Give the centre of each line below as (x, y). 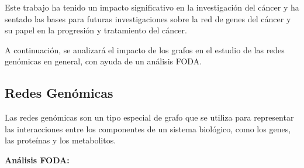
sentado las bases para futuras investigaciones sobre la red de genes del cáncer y (148, 18)
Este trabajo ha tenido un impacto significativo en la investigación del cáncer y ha (152, 7)
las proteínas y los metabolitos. (61, 140)
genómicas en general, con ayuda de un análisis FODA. (103, 61)
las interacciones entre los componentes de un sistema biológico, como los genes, (148, 128)
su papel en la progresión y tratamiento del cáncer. (96, 30)
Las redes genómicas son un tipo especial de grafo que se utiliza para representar (149, 117)
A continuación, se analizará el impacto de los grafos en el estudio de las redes (145, 49)
